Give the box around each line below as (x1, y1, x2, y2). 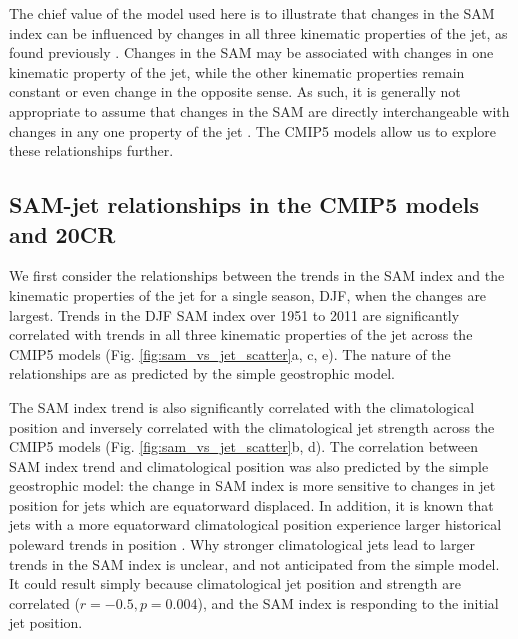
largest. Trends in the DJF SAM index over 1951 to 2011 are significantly (9, 304, 460, 325)
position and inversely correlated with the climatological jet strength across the (9, 416, 495, 437)
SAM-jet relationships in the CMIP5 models (9, 189, 480, 220)
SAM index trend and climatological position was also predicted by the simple (9, 455, 489, 476)
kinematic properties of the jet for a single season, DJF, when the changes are (9, 284, 487, 305)
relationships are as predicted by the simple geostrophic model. (9, 363, 395, 384)
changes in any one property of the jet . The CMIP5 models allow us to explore (9, 120, 497, 141)
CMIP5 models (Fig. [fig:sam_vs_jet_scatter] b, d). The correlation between (9, 436, 479, 457)
